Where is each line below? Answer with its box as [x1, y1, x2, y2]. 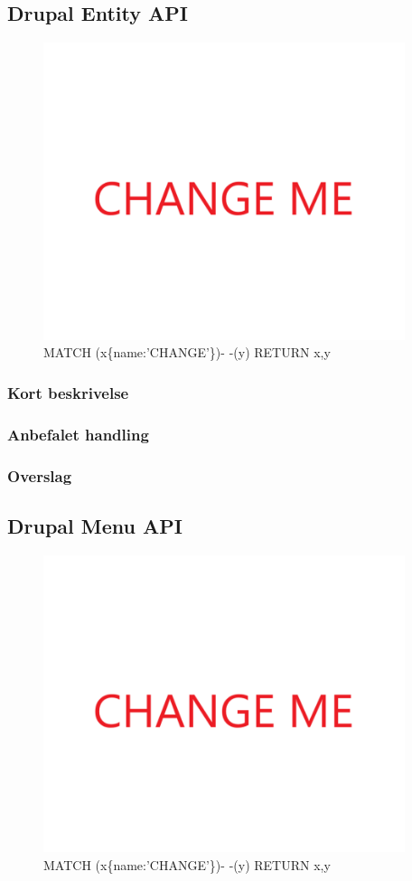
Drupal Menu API [7, 511, 183, 539]
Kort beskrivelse [7, 381, 129, 403]
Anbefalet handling [7, 422, 149, 445]
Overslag [7, 464, 72, 487]
